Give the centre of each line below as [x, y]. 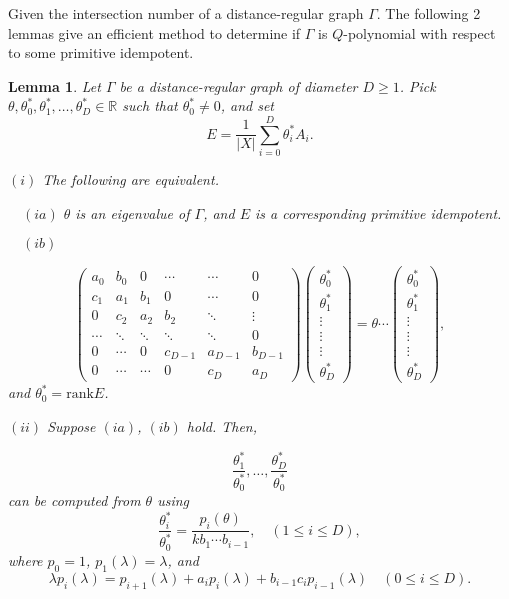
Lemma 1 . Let [54, 85]
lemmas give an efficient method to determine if [154, 32]
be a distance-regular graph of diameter [238, 85]
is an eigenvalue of [132, 212]
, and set [247, 105]
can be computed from [74, 499]
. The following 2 [428, 13]
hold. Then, [221, 426]
